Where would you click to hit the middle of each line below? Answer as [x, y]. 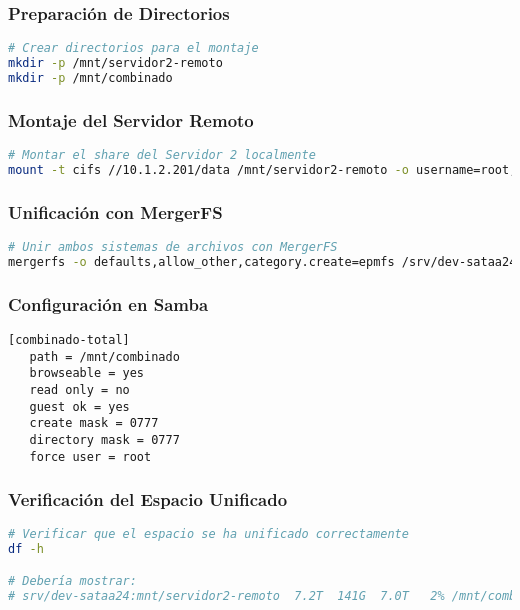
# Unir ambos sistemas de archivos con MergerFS [173, 247]
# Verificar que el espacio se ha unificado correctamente [208, 534]
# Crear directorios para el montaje [133, 48]
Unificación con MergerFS [115, 211]
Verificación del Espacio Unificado [148, 499]
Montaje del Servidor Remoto [131, 119]
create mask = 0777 [94, 423]
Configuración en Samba [108, 303]
